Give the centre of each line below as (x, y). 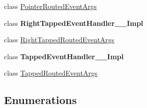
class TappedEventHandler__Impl (64, 56)
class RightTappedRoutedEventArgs (59, 40)
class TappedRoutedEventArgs (51, 73)
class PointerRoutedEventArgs (51, 6)
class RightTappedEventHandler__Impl (74, 23)
